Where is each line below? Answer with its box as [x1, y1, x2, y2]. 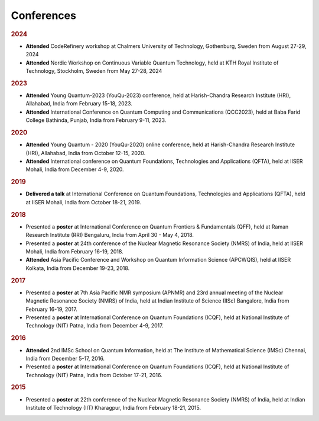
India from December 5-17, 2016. [25, 355, 105, 362]
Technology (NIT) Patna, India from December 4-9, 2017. [25, 322, 164, 329]
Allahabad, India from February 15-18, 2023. [25, 100, 133, 107]
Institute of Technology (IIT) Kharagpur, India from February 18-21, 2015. [25, 404, 201, 412]
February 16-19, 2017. [25, 306, 78, 313]
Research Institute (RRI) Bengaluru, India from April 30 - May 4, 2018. [25, 232, 194, 239]
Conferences [11, 9, 77, 22]
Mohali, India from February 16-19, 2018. [25, 248, 123, 255]
